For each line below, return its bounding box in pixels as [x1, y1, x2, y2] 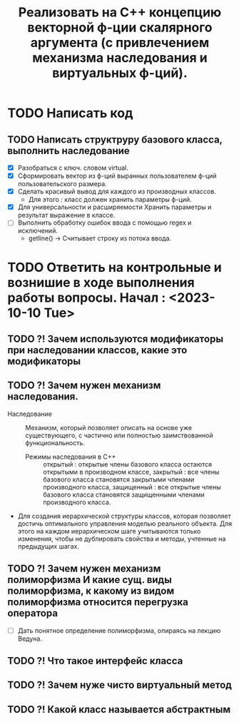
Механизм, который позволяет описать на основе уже [25, 423, 193, 432]
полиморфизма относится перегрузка [7, 596, 189, 609]
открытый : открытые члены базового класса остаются [43, 459, 213, 468]
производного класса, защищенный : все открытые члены [43, 482, 221, 491]
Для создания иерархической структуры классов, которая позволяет [17, 512, 231, 520]
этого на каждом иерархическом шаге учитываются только [17, 527, 201, 535]
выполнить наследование [7, 144, 130, 157]
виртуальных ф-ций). [52, 65, 188, 81]
